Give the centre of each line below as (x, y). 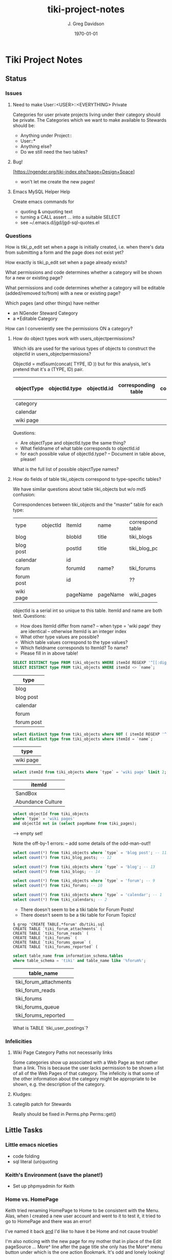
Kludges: (22, 1094)
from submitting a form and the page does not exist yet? (64, 252)
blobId (74, 536)
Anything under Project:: (46, 135)
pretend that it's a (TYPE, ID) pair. (48, 369)
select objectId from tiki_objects (51, 814)
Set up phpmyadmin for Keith (44, 1186)
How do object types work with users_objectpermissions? (74, 338)
